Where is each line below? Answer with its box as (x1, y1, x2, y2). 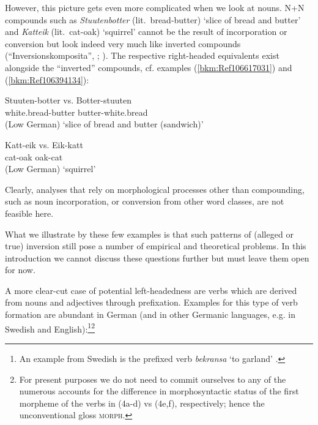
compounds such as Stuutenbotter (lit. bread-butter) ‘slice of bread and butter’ (5, 13, 301, 26)
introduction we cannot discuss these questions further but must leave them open (5, 251, 309, 264)
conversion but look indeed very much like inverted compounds (5, 37, 241, 50)
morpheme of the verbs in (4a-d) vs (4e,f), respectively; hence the (19, 396, 265, 409)
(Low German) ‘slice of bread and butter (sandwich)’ (5, 118, 204, 130)
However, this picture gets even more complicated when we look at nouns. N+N (5, 1, 305, 13)
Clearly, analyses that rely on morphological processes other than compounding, (5, 182, 305, 195)
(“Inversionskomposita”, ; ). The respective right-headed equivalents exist (5, 49, 279, 62)
